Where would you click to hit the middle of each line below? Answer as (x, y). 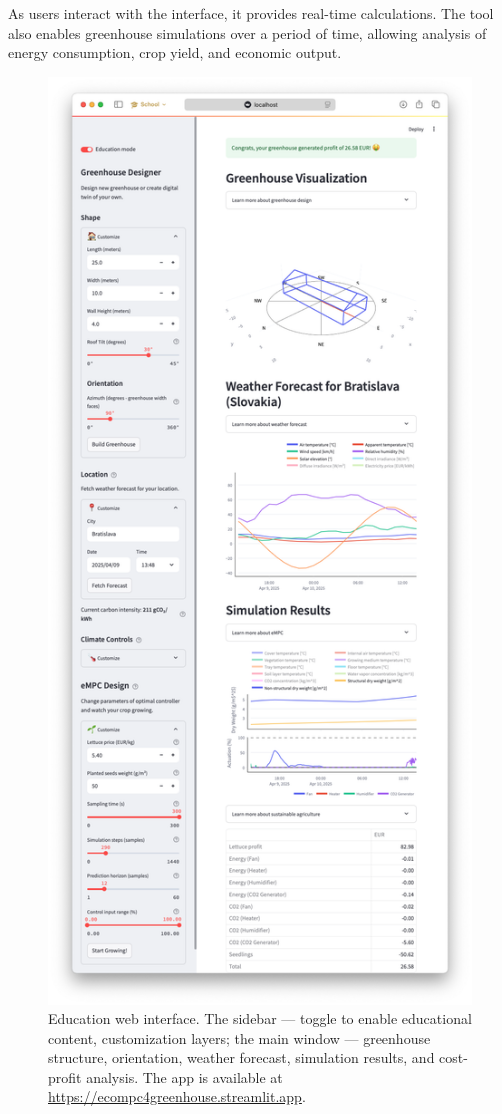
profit (65, 1076)
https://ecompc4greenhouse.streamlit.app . (177, 1096)
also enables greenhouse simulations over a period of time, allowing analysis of (247, 32)
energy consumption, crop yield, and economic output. (175, 52)
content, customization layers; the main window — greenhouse (239, 1037)
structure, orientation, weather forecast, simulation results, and (241, 1057)
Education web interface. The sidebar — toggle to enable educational (260, 1018)
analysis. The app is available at (184, 1076)
